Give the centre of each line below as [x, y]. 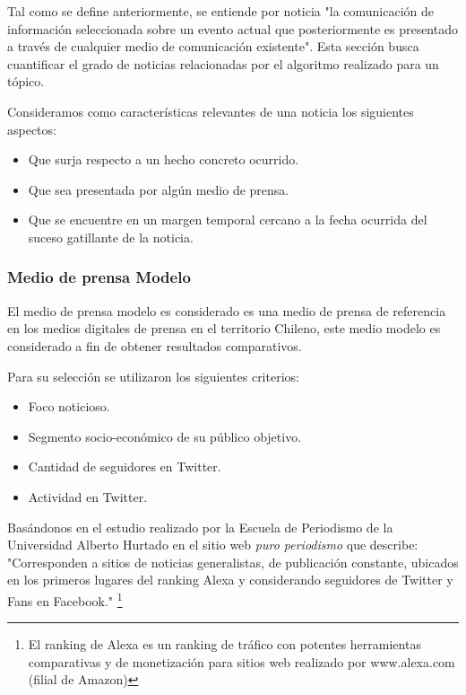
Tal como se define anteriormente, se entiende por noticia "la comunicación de [221, 11]
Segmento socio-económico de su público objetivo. [165, 436]
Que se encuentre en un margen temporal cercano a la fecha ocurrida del [228, 220]
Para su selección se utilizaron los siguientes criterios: [153, 376]
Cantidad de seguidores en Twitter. [125, 466]
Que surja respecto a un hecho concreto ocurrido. [164, 159]
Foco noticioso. [69, 406]
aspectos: [32, 129]
